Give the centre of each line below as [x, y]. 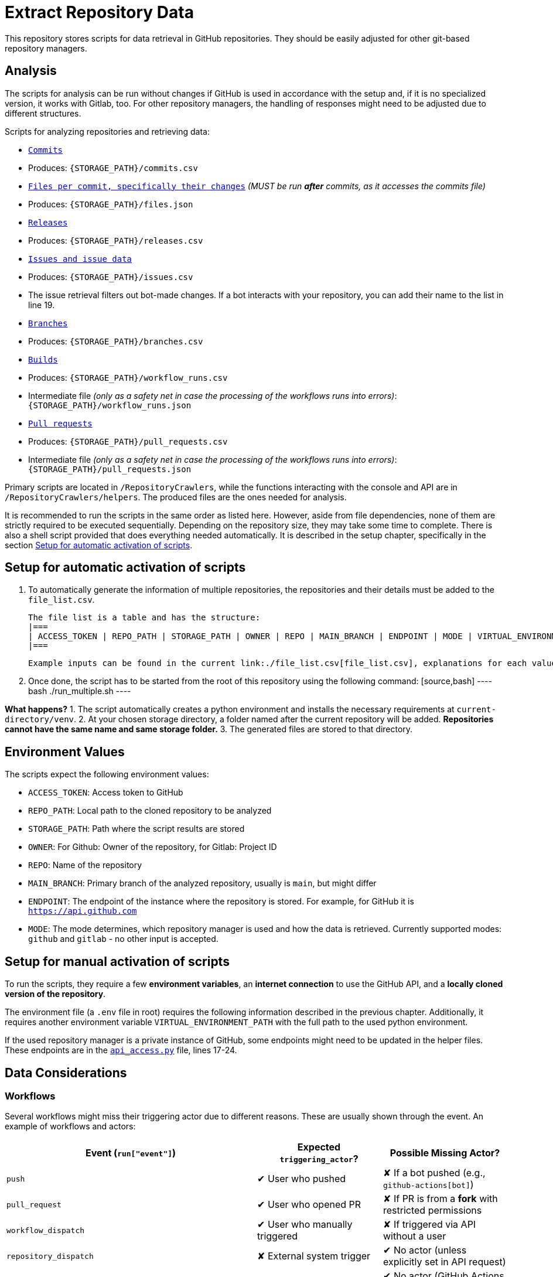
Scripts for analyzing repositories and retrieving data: [107, 131]
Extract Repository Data [99, 12]
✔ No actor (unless [425, 1250]
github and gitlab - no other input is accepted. [123, 939]
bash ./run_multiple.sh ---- [80, 691]
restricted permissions [433, 1211]
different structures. [43, 113]
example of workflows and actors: [70, 1126]
